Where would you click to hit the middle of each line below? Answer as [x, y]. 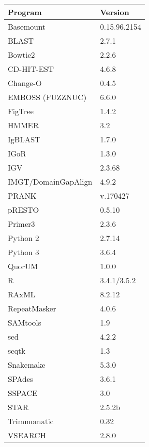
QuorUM [23, 266]
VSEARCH [27, 435]
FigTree [21, 111]
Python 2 [23, 238]
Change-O [25, 83]
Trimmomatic [31, 421]
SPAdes [21, 379]
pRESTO [23, 210]
